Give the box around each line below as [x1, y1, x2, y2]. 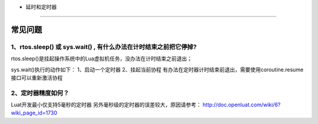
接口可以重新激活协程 [11, 74, 63, 81]
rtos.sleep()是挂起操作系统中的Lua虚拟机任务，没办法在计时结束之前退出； [11, 55, 193, 62]
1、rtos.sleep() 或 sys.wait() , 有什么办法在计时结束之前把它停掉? [11, 43, 197, 51]
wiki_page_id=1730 [11, 109, 58, 116]
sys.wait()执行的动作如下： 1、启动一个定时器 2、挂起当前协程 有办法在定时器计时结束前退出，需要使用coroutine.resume [11, 66, 304, 73]
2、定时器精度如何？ [11, 89, 69, 97]
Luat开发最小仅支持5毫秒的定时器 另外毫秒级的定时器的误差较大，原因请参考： [11, 101, 201, 109]
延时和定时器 [25, 4, 57, 10]
